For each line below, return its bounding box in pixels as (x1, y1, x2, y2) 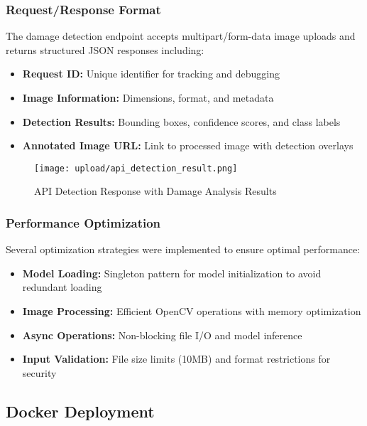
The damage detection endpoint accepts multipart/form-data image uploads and (6, 28, 356, 43)
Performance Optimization (6, 213, 161, 231)
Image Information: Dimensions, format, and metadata (22, 90, 274, 105)
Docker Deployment (6, 400, 155, 422)
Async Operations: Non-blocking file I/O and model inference (22, 327, 302, 342)
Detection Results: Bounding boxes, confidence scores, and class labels (22, 114, 341, 129)
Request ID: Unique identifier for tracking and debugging (22, 66, 280, 81)
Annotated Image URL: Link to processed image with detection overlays (22, 138, 354, 153)
